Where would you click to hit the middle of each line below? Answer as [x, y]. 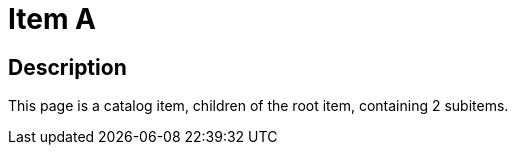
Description [67, 67]
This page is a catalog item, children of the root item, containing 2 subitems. [258, 106]
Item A [52, 19]
